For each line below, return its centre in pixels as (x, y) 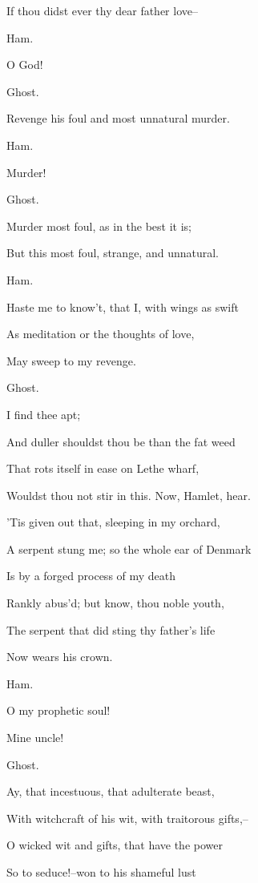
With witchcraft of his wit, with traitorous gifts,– (127, 818)
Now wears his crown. (60, 657)
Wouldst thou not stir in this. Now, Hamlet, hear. (129, 495)
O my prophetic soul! (58, 710)
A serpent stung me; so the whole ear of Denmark (129, 548)
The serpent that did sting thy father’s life (111, 629)
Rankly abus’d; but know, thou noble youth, (115, 603)
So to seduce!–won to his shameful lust (101, 872)
